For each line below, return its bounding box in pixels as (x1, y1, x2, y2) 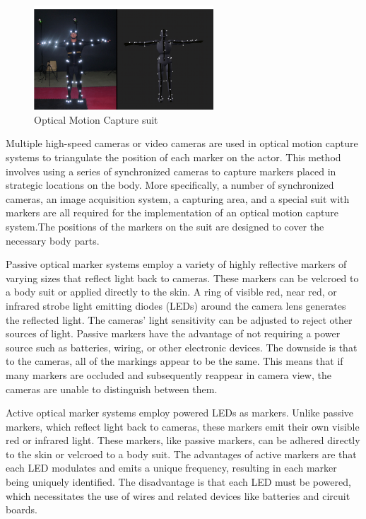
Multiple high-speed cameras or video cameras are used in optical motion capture (6, 136, 358, 151)
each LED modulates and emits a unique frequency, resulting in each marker (6, 460, 337, 475)
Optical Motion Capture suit (34, 112, 158, 127)
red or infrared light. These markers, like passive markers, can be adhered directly (6, 433, 360, 448)
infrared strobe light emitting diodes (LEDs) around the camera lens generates (6, 298, 346, 313)
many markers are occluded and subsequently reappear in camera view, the (6, 367, 331, 382)
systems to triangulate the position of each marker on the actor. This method (6, 150, 341, 165)
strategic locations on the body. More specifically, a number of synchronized (6, 177, 334, 192)
